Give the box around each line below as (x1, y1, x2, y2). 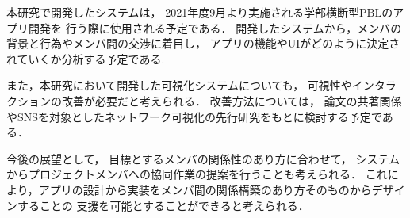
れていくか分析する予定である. (6, 50, 165, 67)
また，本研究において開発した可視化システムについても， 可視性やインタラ (6, 77, 397, 94)
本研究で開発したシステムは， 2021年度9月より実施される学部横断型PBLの (6, 4, 393, 20)
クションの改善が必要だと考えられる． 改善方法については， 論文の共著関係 (6, 92, 402, 109)
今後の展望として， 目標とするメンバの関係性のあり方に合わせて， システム (6, 150, 400, 166)
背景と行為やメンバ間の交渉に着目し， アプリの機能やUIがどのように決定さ (6, 35, 400, 52)
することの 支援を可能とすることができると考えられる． (17, 197, 309, 213)
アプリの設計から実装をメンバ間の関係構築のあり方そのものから (38, 181, 372, 197)
